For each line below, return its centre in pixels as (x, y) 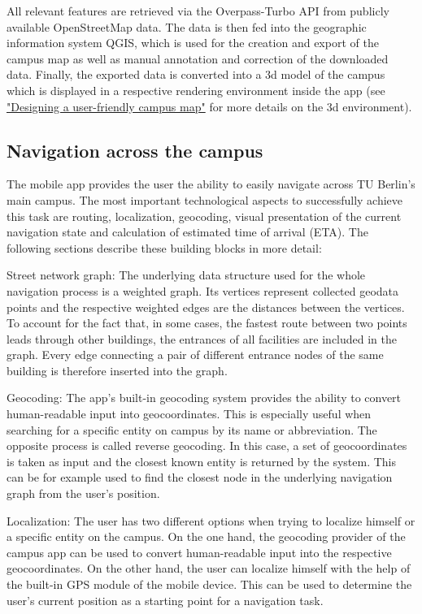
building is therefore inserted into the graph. (117, 370)
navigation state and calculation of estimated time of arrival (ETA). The (187, 232)
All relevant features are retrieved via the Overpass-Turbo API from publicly (198, 11)
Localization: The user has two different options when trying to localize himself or (211, 520)
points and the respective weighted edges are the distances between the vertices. (206, 307)
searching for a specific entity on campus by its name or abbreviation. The (192, 429)
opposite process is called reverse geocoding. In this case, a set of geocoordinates (207, 445)
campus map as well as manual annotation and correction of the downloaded (198, 58)
